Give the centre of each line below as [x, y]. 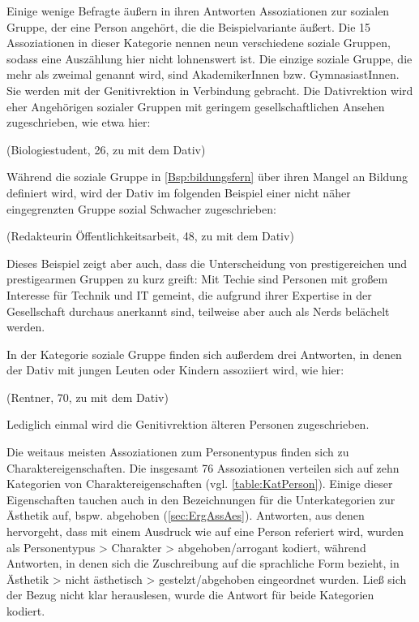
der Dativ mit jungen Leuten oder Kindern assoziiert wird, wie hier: [175, 370]
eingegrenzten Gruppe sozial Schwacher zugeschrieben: [141, 208]
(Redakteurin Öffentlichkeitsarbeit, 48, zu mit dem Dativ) [150, 236]
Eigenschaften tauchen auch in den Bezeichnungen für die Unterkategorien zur [201, 499]
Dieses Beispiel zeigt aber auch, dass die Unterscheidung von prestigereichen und [207, 263]
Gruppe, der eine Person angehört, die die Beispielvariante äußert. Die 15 [189, 26]
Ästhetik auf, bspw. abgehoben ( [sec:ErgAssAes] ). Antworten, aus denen [186, 515]
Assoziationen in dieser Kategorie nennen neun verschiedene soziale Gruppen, [199, 43]
